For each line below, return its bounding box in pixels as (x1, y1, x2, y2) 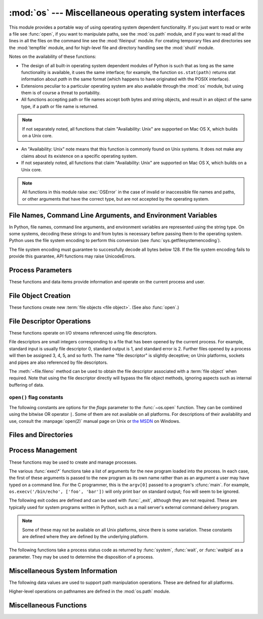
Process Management (9, 446, 77, 455)
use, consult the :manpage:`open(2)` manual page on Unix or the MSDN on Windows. (9, 418, 180, 424)
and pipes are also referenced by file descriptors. (9, 359, 108, 365)
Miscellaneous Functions (9, 601, 87, 609)
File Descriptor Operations (9, 317, 91, 325)
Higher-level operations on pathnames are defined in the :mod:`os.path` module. (9, 588, 170, 594)
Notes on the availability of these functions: (9, 54, 96, 59)
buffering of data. (9, 382, 44, 388)
